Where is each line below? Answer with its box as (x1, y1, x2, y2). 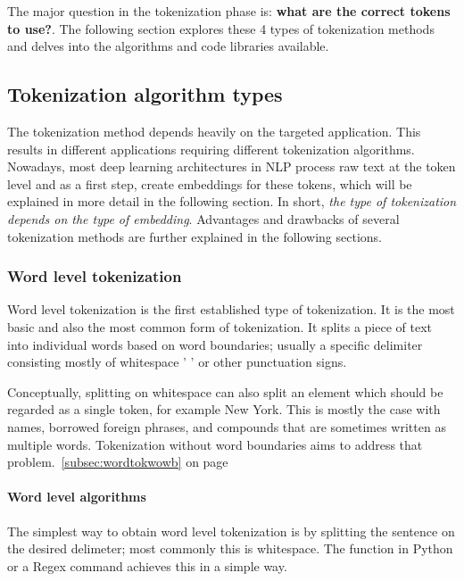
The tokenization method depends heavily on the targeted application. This (7, 121, 421, 140)
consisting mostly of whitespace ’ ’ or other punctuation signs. (7, 353, 347, 371)
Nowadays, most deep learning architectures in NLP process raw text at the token (7, 157, 456, 176)
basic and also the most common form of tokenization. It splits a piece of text (7, 317, 432, 336)
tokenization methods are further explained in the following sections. (7, 227, 382, 245)
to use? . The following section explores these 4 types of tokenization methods (7, 19, 435, 37)
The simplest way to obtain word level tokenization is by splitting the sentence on (7, 521, 455, 540)
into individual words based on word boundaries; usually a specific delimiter (7, 335, 423, 353)
